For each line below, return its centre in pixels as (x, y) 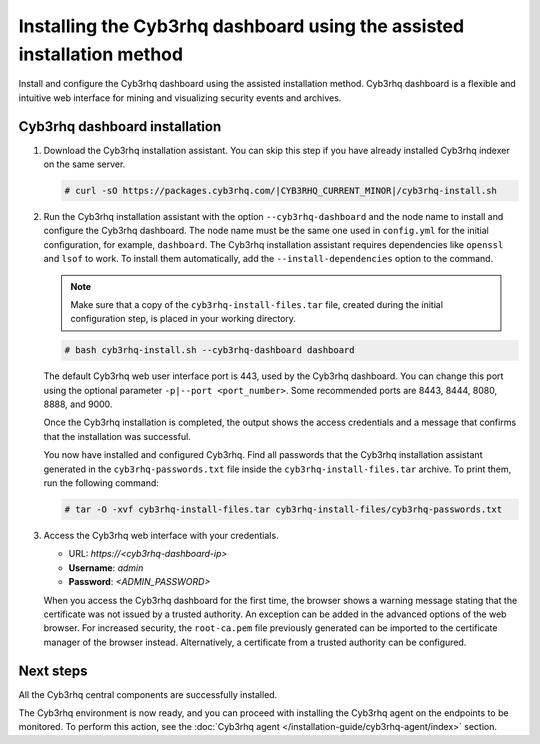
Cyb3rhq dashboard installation (120, 126)
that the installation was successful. (117, 436)
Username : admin (106, 567)
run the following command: (101, 483)
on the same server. (84, 164)
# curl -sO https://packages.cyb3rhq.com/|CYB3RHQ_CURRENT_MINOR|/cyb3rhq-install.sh (280, 191)
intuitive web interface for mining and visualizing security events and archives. (180, 97)
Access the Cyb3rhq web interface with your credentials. (161, 536)
